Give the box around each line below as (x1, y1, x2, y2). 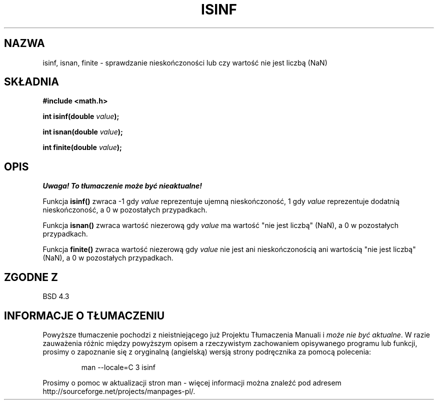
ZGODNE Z (4, 270, 58, 283)
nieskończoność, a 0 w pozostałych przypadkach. (42, 205, 207, 214)
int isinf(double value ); (42, 112, 119, 121)
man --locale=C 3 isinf (81, 362, 155, 371)
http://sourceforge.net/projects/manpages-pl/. (42, 386, 195, 395)
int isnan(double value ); (42, 127, 123, 136)
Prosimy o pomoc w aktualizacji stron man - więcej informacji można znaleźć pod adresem (42, 378, 341, 387)
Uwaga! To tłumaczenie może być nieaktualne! (42, 181, 202, 190)
